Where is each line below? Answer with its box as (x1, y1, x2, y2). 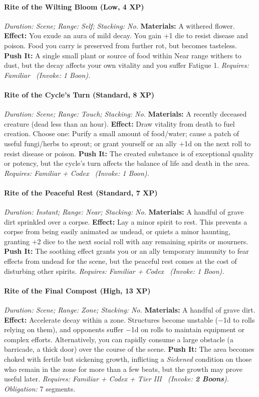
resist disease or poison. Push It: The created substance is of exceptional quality (4, 148, 254, 158)
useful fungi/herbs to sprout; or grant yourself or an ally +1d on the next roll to (4, 138, 251, 148)
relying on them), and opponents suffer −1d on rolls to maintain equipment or (4, 324, 244, 335)
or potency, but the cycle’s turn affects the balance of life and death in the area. (4, 158, 250, 168)
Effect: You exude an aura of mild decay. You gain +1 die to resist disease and (4, 30, 248, 41)
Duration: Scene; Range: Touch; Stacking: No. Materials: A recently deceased (4, 109, 247, 119)
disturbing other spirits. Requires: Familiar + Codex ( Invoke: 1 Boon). (4, 265, 224, 276)
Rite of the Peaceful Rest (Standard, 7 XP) (4, 187, 158, 197)
